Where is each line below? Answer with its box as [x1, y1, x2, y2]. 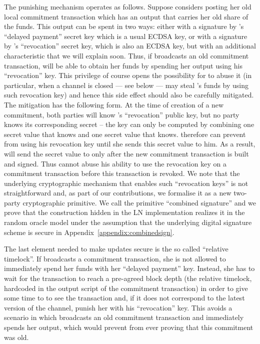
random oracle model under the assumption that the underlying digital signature [4, 217, 252, 227]
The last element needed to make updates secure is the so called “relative [4, 243, 228, 254]
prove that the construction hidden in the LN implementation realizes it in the [4, 207, 245, 217]
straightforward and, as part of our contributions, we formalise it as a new [4, 187, 231, 198]
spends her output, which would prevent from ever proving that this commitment [4, 322, 253, 332]
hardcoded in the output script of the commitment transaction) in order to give [4, 282, 248, 293]
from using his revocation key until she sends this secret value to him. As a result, [4, 138, 255, 149]
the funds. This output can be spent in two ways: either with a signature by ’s [4, 21, 244, 31]
